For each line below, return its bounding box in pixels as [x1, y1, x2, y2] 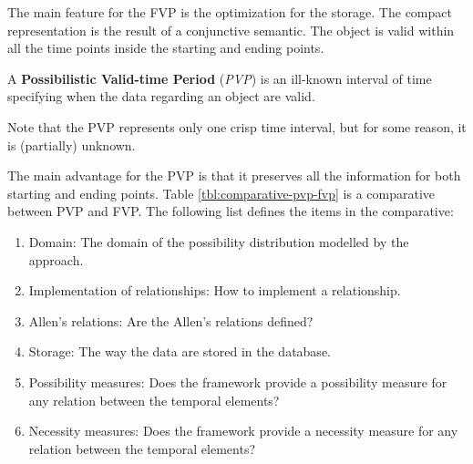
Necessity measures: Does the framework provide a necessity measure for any [28, 421, 458, 440]
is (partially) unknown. [7, 135, 136, 154]
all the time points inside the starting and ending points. [7, 38, 324, 57]
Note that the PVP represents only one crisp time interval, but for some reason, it [7, 117, 467, 136]
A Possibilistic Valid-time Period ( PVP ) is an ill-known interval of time [7, 68, 432, 88]
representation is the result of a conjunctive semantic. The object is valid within [7, 20, 455, 39]
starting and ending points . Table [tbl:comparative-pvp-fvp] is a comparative [7, 183, 436, 202]
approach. [28, 250, 84, 269]
